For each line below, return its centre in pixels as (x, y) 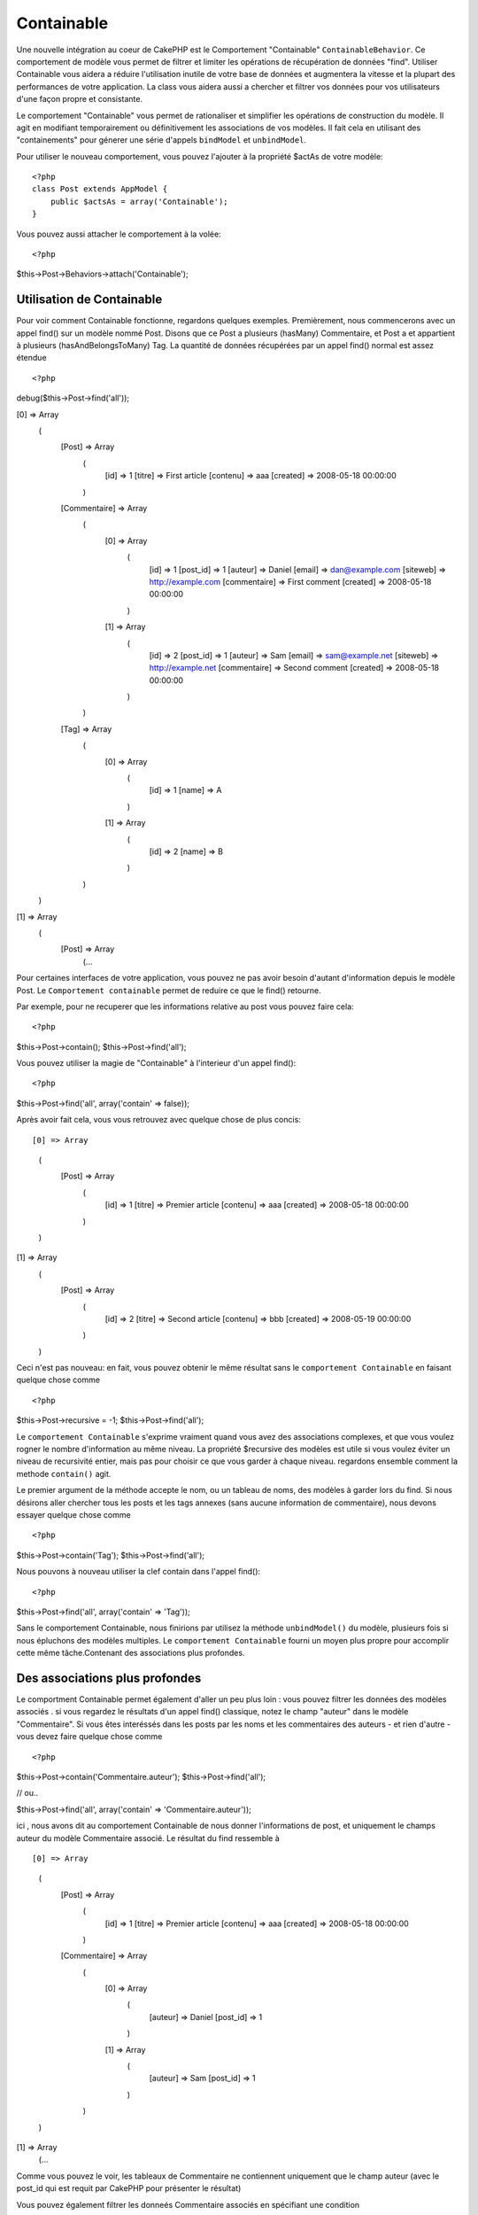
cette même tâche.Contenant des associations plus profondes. (131, 1653)
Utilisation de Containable (89, 300)
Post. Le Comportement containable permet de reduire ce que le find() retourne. (169, 990)
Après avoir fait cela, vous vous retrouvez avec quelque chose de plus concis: (158, 1120)
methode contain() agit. (64, 1473)
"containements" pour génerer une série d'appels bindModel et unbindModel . (162, 140)
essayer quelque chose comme (74, 1515)
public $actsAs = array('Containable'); (139, 201)
